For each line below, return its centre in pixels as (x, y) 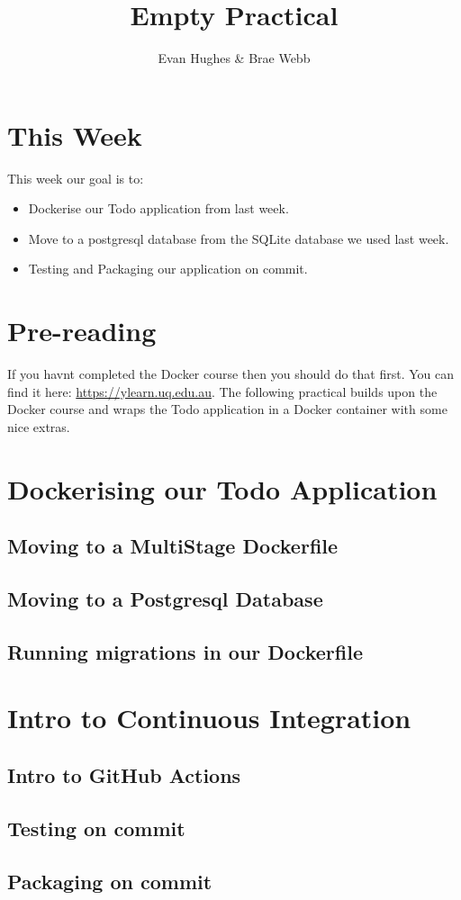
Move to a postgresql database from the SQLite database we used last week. (239, 238)
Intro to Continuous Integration (209, 718)
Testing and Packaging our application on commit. (168, 269)
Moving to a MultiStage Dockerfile (173, 546)
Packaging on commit (110, 881)
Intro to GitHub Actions (124, 775)
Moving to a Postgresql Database (165, 599)
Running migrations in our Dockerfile (185, 651)
